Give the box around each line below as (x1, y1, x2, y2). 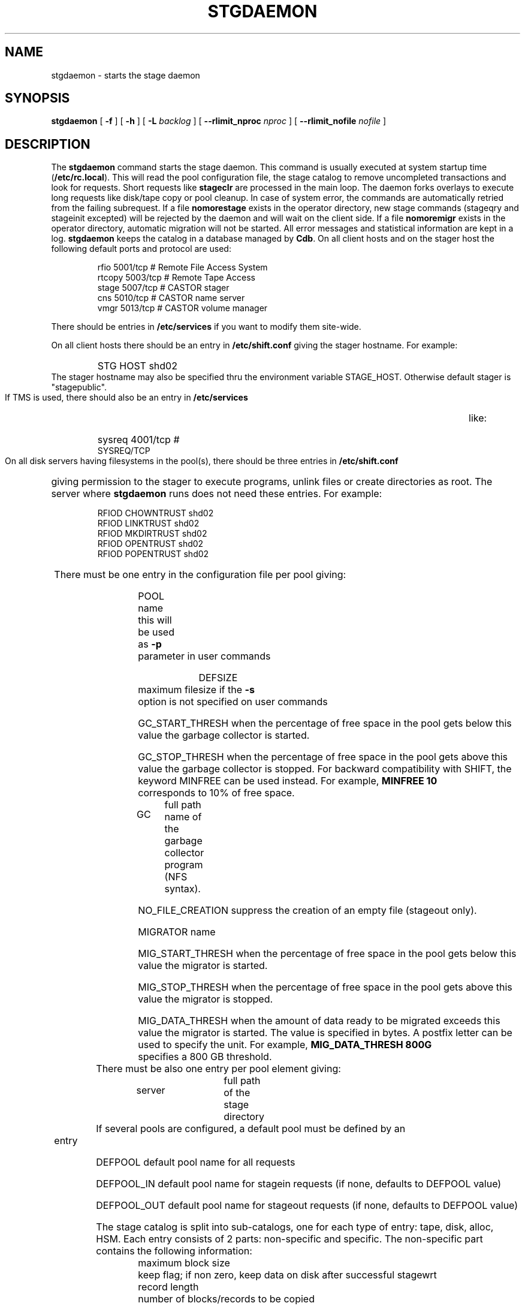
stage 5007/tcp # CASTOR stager (97, 282, 230, 293)
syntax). (164, 883, 201, 895)
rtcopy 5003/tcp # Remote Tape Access (97, 272, 255, 283)
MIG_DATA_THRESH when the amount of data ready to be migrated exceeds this (138, 1015, 500, 1027)
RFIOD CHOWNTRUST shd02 (97, 508, 214, 519)
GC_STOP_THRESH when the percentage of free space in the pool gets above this (138, 751, 508, 763)
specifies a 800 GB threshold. (138, 1051, 272, 1063)
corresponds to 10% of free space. (138, 787, 295, 799)
